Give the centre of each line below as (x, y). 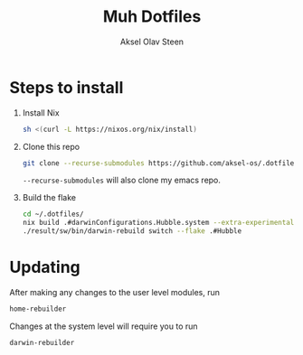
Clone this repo (51, 146)
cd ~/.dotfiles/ (53, 214)
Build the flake (49, 198)
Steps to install (66, 87)
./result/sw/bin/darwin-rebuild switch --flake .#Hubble (132, 231)
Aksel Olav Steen (152, 42)
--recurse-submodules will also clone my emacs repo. (122, 180)
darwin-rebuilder (42, 342)
